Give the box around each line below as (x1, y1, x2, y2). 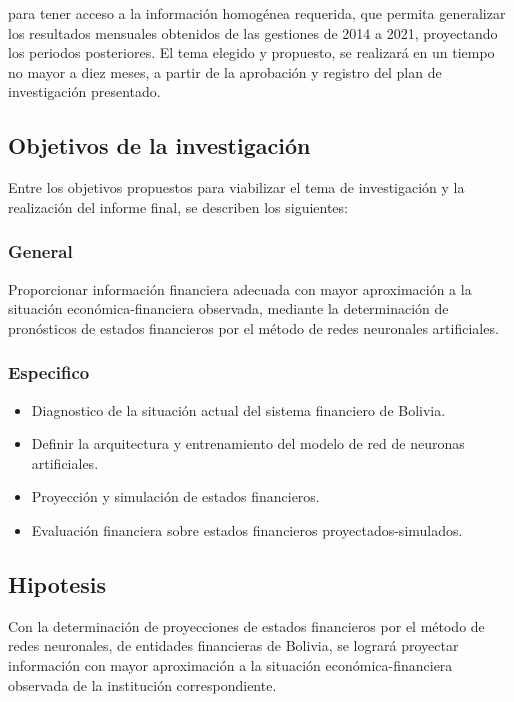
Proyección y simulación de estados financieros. (31, 486, 320, 507)
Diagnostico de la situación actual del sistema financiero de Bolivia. (31, 399, 446, 420)
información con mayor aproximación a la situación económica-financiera (8, 654, 453, 675)
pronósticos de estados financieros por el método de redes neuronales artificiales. (8, 317, 499, 338)
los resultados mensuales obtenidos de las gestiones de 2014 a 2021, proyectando (8, 22, 498, 43)
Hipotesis (8, 568, 106, 599)
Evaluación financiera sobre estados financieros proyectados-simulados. (31, 519, 463, 540)
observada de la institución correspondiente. (8, 674, 277, 695)
